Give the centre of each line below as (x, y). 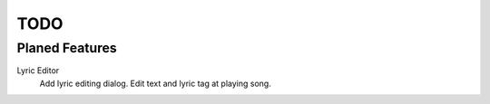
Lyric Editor (38, 71)
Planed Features (67, 48)
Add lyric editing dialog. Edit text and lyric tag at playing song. (155, 83)
